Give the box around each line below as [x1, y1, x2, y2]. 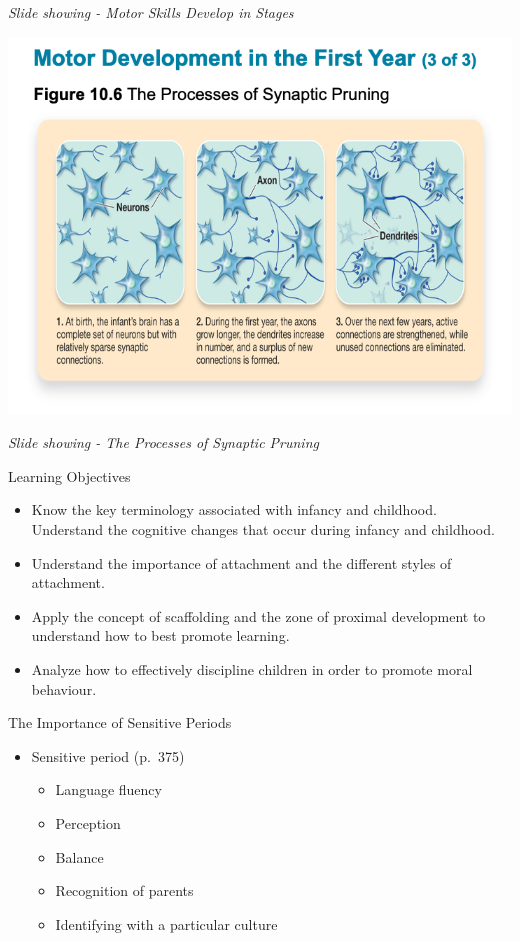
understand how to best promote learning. [31, 625, 290, 646]
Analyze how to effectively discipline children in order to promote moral [31, 658, 473, 679]
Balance [55, 846, 104, 867]
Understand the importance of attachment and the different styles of [31, 552, 452, 573]
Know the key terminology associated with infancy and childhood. [31, 499, 437, 520]
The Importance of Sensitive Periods [8, 712, 232, 733]
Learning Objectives [8, 465, 131, 486]
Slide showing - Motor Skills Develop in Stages [8, 2, 294, 22]
